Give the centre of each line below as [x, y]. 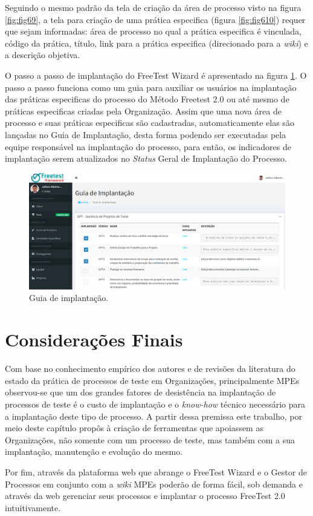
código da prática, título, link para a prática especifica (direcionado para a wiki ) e [156, 43]
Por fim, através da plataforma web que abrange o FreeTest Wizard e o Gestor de [156, 471]
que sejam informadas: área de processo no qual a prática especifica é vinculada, [153, 31]
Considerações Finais [94, 339]
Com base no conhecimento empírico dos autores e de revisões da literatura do [150, 369]
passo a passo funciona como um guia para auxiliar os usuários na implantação [151, 87]
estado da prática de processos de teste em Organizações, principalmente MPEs [152, 380]
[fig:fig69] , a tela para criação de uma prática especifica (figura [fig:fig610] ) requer [155, 19]
